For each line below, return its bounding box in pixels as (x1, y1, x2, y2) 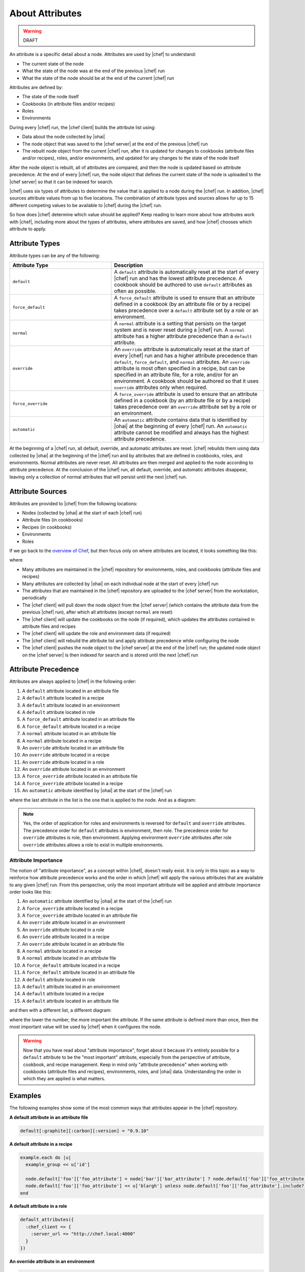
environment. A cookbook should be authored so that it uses (114, 378, 259, 385)
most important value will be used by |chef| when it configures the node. (9, 1023, 162, 1030)
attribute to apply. (9, 225, 47, 232)
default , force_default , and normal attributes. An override (114, 359, 250, 366)
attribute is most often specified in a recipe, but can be (114, 365, 245, 372)
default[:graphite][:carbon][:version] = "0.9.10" (20, 1128, 149, 1134)
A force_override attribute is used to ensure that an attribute (114, 391, 258, 398)
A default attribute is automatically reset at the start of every (114, 269, 259, 276)
